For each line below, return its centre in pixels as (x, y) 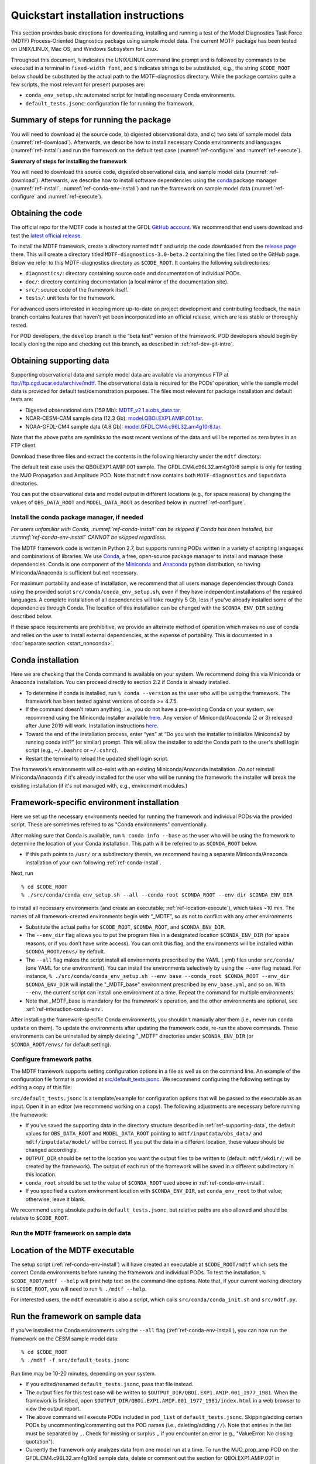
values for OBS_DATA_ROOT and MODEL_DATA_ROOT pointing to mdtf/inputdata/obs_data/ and (144, 1134)
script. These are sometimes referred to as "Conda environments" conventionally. (109, 825)
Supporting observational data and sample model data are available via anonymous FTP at (120, 375)
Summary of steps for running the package (91, 120)
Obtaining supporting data (60, 361)
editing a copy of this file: (42, 1087)
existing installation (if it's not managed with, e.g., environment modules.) (99, 785)
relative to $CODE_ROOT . (40, 1218)
